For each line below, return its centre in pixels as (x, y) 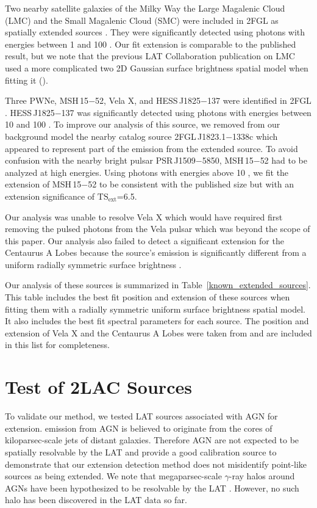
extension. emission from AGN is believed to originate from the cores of (139, 428)
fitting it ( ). (27, 80)
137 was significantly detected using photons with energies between (186, 112)
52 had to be (284, 160)
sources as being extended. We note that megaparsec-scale (113, 476)
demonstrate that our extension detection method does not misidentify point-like (156, 464)
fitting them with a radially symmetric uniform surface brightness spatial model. (155, 309)
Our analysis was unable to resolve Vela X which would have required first (144, 216)
